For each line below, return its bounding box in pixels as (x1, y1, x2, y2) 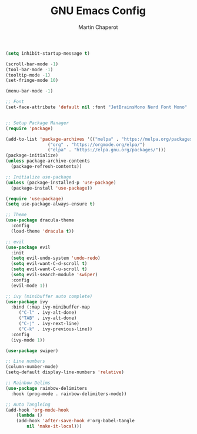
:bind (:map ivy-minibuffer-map (11, 304, 91, 310)
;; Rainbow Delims (5, 380, 51, 386)
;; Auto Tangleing (5, 402, 51, 408)
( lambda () (16, 412, 43, 419)
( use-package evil (5, 244, 51, 250)
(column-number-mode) (5, 364, 59, 370)
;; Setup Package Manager (5, 120, 69, 126)
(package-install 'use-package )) (11, 185, 93, 191)
